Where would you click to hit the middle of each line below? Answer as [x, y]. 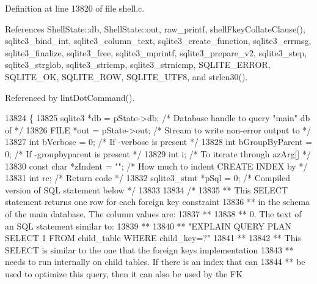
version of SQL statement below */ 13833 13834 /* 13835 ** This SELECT [147, 189]
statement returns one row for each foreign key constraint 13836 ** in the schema [158, 202]
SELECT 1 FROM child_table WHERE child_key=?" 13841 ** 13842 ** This [153, 238]
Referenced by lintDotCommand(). [70, 97]
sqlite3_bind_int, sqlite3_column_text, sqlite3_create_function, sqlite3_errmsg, [158, 41]
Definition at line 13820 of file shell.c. [75, 8]
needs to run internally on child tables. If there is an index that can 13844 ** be [155, 262]
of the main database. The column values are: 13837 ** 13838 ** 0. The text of [153, 213]
